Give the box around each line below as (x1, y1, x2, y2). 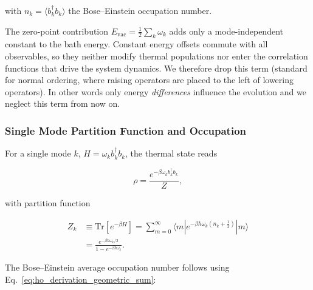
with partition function (5, 197, 91, 209)
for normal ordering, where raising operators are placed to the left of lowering (5, 73, 294, 86)
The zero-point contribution (5, 24, 109, 37)
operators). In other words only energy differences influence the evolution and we (5, 85, 306, 98)
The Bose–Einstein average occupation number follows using (5, 261, 230, 274)
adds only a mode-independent (169, 24, 283, 37)
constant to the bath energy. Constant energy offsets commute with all (5, 38, 268, 50)
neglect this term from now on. (5, 97, 120, 110)
